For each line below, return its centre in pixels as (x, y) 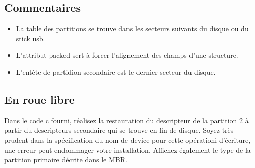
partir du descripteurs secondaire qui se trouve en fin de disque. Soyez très (119, 130)
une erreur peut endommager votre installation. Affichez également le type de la (127, 150)
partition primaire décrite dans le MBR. (66, 160)
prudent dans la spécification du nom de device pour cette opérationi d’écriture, (127, 140)
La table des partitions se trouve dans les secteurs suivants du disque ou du (132, 28)
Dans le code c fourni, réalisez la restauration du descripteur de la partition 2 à (126, 120)
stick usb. (30, 38)
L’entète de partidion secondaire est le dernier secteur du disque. (116, 72)
